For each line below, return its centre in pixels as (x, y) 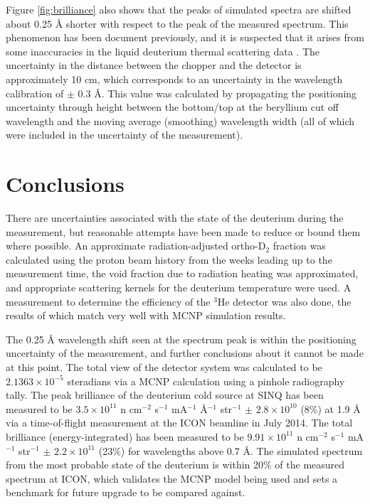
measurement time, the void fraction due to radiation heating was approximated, (182, 273)
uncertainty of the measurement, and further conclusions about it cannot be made (185, 353)
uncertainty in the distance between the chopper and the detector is (154, 65)
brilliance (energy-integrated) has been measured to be (125, 436)
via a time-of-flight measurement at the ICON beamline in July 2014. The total (179, 423)
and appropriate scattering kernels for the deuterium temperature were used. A (179, 288)
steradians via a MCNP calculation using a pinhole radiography (206, 381)
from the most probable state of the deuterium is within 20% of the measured (175, 465)
